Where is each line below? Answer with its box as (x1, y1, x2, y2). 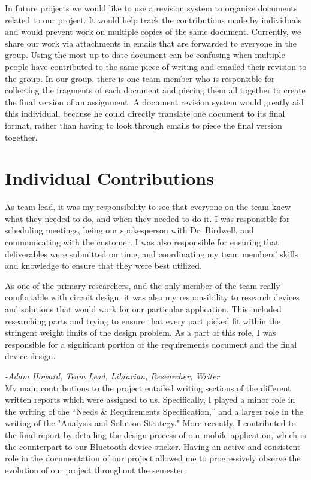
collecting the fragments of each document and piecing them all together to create (5, 84, 306, 96)
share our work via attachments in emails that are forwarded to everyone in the (5, 37, 297, 49)
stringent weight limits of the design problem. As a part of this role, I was (5, 326, 276, 339)
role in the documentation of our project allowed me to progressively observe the (5, 452, 301, 464)
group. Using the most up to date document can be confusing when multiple (5, 48, 285, 61)
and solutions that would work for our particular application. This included (5, 303, 282, 315)
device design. (5, 350, 56, 362)
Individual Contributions (5, 166, 214, 190)
